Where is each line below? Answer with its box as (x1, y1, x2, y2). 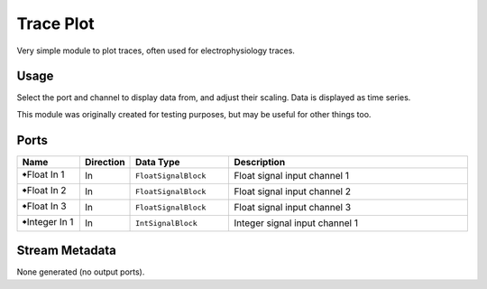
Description (234, 155, 286, 168)
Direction (84, 155, 125, 168)
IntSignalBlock (135, 218, 198, 228)
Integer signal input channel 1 (234, 217, 358, 229)
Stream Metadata (16, 243, 116, 258)
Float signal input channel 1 (234, 170, 349, 182)
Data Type (135, 155, 180, 168)
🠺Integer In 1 (22, 215, 74, 228)
